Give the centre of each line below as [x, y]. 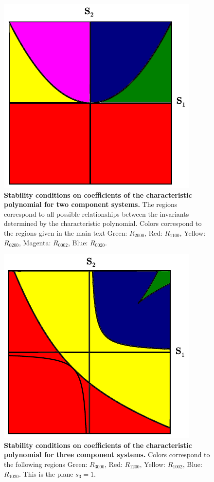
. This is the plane [46, 473]
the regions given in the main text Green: [66, 232]
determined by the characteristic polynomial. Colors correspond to [103, 223]
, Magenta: [35, 242]
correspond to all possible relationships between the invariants [97, 213]
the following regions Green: [46, 464]
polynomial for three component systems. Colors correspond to [107, 454]
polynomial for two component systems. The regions [91, 204]
